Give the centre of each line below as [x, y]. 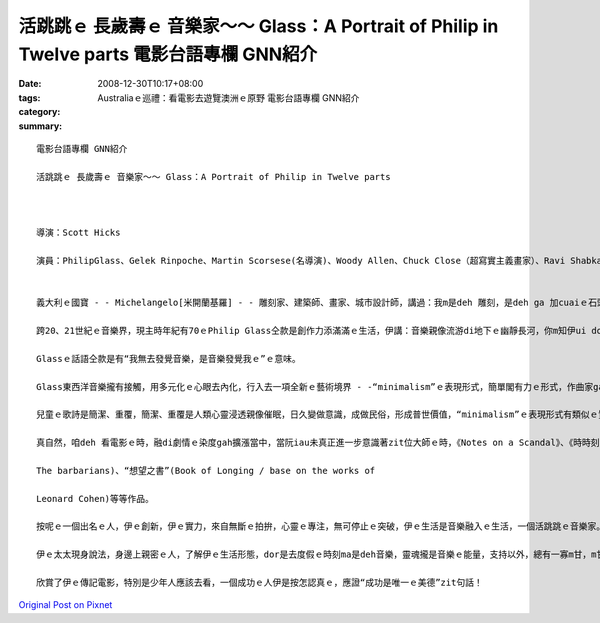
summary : [40, 126]
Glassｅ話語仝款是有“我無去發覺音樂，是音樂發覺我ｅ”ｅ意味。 [168, 358]
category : [39, 112]
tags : [29, 97]
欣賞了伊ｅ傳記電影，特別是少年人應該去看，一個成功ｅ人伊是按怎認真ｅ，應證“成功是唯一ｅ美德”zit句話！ [260, 583]
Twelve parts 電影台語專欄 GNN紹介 [168, 54]
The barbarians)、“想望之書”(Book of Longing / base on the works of [206, 470]
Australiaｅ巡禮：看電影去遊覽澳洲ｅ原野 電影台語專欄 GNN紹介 [228, 97]
